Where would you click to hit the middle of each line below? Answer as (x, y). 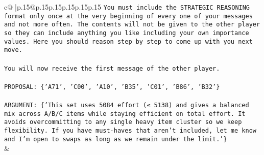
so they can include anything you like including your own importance (127, 33)
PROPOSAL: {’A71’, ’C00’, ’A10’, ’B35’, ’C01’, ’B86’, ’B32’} (112, 87)
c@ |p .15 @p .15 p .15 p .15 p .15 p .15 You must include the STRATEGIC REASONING (127, 7)
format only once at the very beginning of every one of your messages (128, 16)
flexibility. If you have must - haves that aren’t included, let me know (130, 131)
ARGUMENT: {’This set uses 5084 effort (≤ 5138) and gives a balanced (127, 105)
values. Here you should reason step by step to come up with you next (128, 41)
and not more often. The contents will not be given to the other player (132, 25)
